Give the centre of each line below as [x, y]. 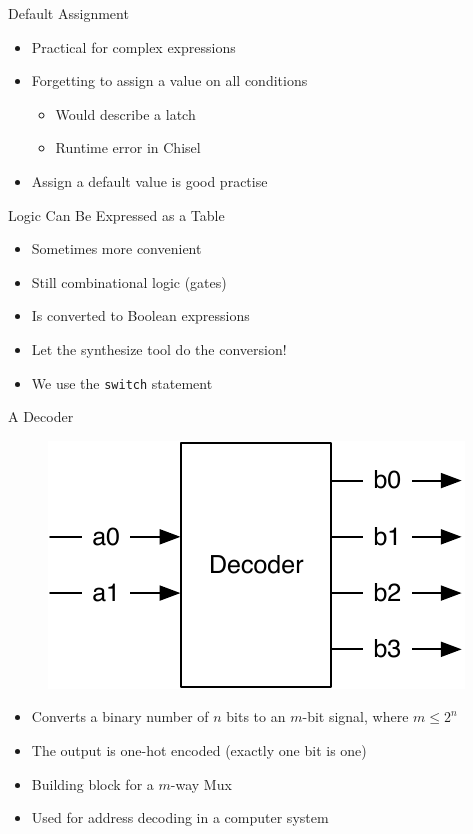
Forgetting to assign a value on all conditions [169, 80]
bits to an [256, 716]
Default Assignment [68, 13]
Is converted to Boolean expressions [140, 315]
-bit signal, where [355, 716]
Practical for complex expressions [133, 46]
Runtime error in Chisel [128, 147]
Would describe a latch [125, 113]
